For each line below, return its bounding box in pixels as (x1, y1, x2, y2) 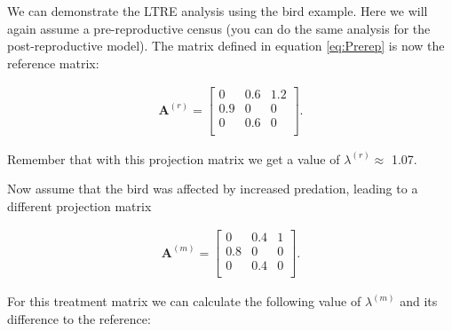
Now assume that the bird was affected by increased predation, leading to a (7, 179, 418, 198)
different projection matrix (7, 196, 152, 215)
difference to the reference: (7, 310, 151, 328)
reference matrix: (7, 53, 99, 72)
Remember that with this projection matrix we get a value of (7, 149, 340, 168)
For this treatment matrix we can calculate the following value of (7, 292, 361, 311)
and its (400, 292, 438, 311)
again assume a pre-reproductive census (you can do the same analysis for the (7, 19, 431, 37)
